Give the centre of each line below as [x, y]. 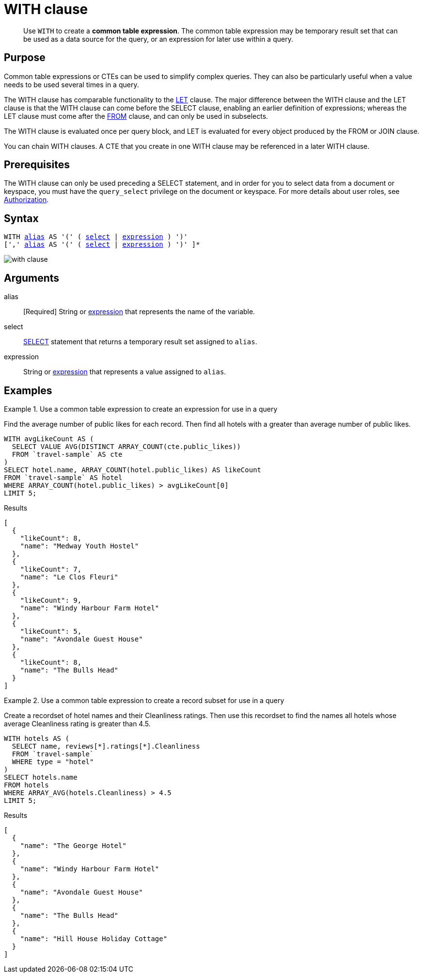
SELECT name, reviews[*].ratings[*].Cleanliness [106, 746]
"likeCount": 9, [51, 600]
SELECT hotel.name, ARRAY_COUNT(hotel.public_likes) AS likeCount [133, 470]
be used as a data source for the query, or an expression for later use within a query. [158, 39]
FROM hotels [26, 785]
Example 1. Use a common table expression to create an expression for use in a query [141, 409]
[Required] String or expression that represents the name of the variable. [139, 312]
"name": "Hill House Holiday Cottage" [94, 938]
